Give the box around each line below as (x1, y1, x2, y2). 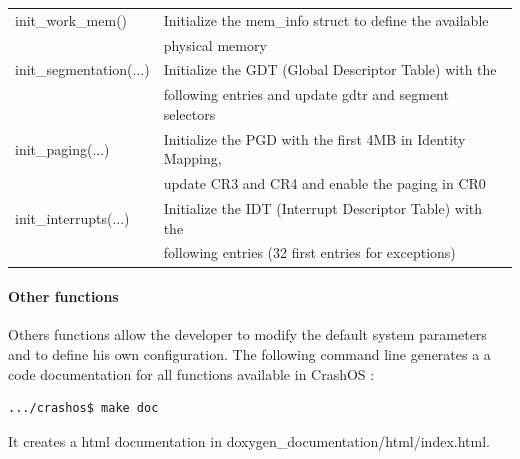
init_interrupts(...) (15, 207, 130, 228)
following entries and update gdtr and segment (163, 84, 449, 105)
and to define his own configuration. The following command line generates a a (8, 343, 491, 364)
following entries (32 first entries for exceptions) (163, 242, 456, 263)
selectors (163, 103, 216, 124)
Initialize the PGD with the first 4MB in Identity (163, 128, 466, 149)
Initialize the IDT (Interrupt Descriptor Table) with (163, 198, 483, 218)
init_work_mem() (15, 9, 128, 30)
